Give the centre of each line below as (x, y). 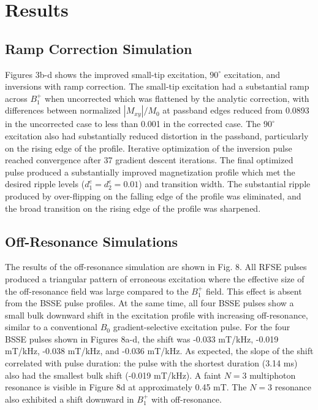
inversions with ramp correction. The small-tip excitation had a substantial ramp (157, 86)
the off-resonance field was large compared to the (97, 291)
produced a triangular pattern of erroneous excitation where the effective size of (155, 278)
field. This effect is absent (254, 291)
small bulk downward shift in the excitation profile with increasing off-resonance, (157, 315)
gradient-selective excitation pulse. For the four (202, 327)
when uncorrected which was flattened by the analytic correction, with (177, 98)
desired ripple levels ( (45, 184)
